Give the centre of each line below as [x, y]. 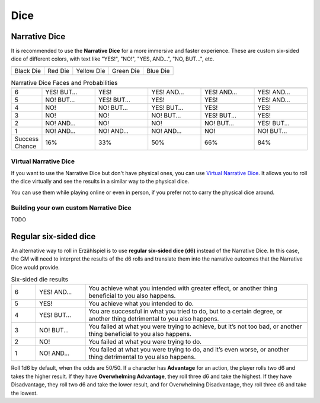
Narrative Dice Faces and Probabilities [64, 83]
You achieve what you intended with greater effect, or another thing [183, 288]
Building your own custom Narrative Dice [71, 208]
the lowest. [24, 393]
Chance [25, 147]
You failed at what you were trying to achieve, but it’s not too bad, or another [195, 326]
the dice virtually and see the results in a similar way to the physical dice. [100, 182]
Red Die [59, 71]
